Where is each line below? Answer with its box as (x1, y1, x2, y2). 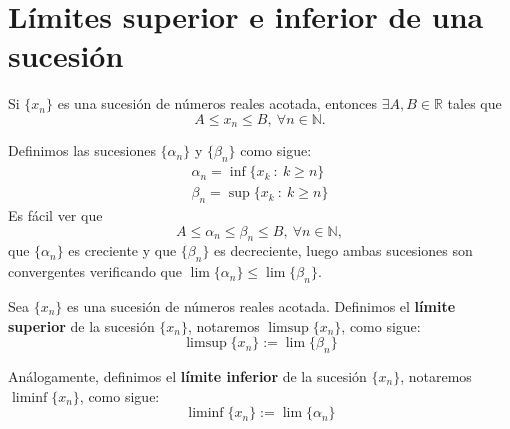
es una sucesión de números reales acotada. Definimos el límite (67, 296, 456, 316)
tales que (447, 93, 502, 114)
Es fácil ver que (8, 205, 103, 226)
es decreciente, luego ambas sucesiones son (214, 240, 473, 261)
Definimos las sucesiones (8, 140, 156, 161)
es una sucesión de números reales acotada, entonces (57, 93, 378, 114)
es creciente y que (68, 240, 177, 261)
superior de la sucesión (8, 315, 155, 336)
